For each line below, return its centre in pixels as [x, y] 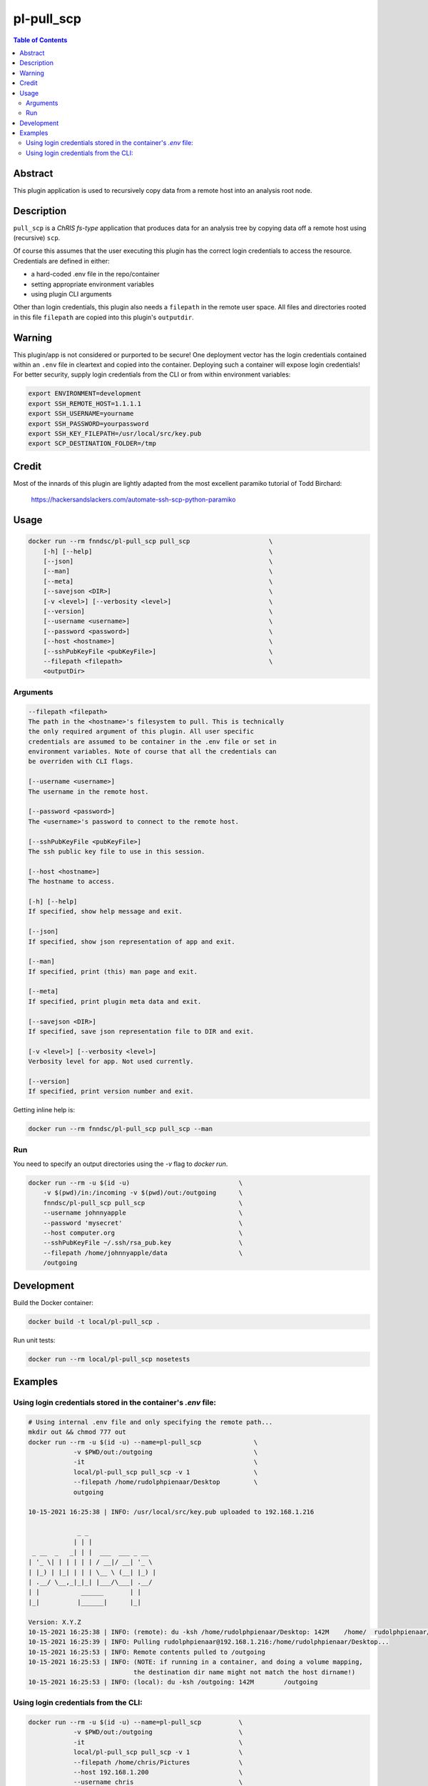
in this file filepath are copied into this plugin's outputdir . [103, 317]
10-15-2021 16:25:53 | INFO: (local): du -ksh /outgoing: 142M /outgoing [173, 1682]
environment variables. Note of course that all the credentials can [152, 752]
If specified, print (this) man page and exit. [113, 971]
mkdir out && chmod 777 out [77, 1432]
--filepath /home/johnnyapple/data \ [143, 1253]
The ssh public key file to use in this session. [117, 851]
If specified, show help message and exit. [106, 912]
